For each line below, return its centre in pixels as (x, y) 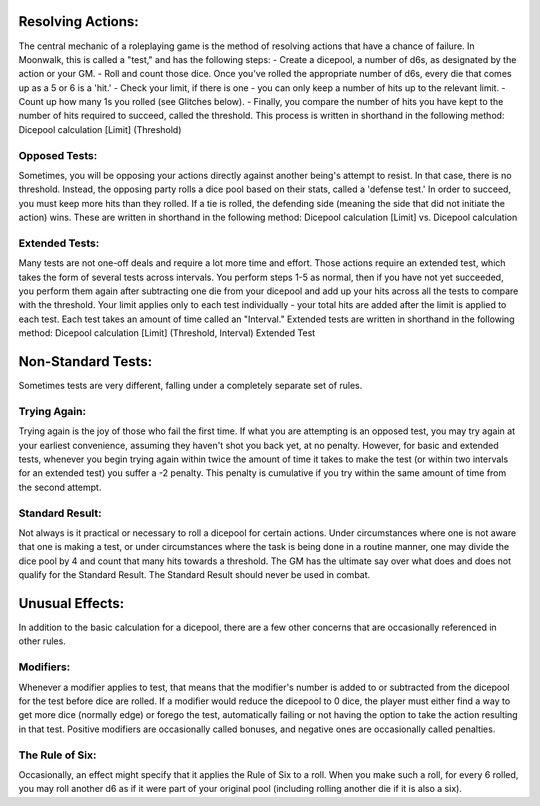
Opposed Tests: (58, 155)
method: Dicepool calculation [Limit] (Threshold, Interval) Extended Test (167, 333)
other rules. (42, 641)
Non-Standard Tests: (85, 361)
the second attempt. (60, 487)
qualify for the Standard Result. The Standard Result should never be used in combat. (194, 575)
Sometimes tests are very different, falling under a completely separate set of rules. (190, 386)
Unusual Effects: (71, 603)
